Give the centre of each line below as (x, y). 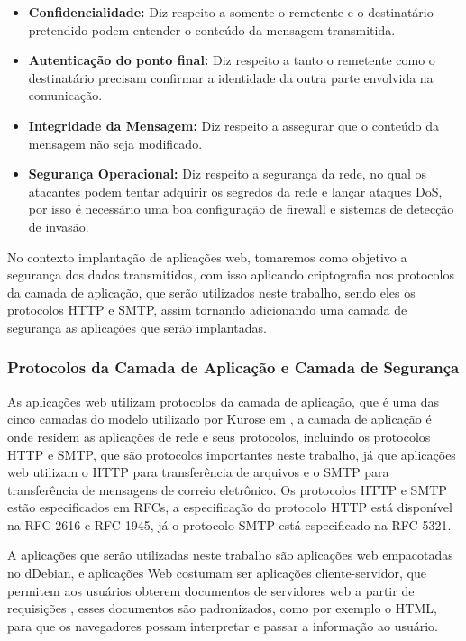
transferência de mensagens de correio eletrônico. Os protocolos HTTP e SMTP (227, 489)
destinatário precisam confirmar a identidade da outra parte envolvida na (231, 77)
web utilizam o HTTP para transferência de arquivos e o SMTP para (198, 472)
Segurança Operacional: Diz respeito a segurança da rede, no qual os (228, 174)
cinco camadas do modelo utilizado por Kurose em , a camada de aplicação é (219, 419)
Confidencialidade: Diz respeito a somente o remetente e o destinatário (231, 12)
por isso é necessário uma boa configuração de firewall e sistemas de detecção (241, 209)
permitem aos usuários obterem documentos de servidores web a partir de (211, 590)
